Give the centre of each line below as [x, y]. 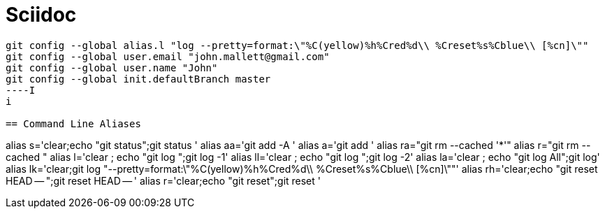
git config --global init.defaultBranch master [138, 79]
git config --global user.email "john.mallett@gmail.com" [168, 56]
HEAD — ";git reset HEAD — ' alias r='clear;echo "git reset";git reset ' [163, 180]
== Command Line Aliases [73, 123]
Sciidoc [41, 15]
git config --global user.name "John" [112, 67]
